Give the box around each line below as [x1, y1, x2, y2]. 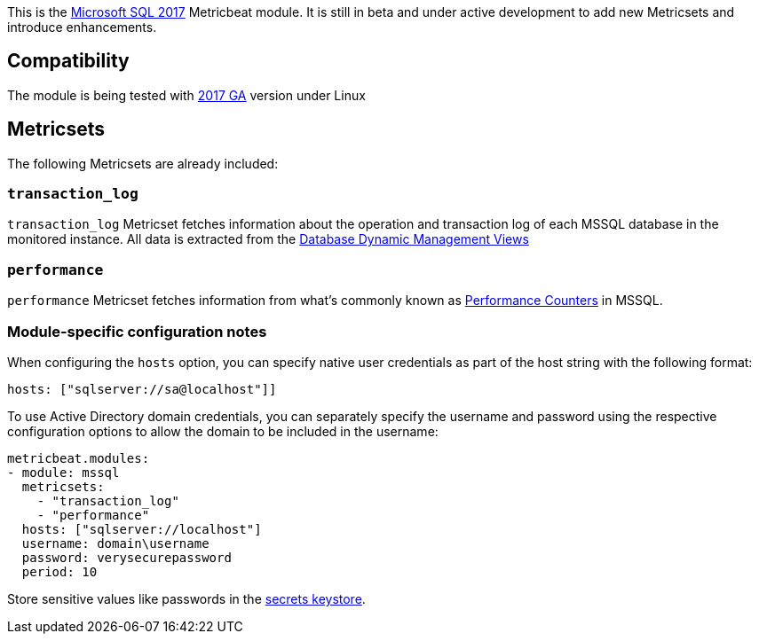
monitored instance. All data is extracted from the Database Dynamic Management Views [7, 231, 529, 247]
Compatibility [7, 50, 130, 73]
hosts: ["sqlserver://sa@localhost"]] [7, 381, 277, 396]
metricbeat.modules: [7, 450, 150, 465]
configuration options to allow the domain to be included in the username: [7, 423, 439, 439]
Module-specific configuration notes [7, 322, 267, 340]
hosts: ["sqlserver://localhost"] [21, 521, 262, 536]
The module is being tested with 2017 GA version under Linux [7, 87, 366, 103]
